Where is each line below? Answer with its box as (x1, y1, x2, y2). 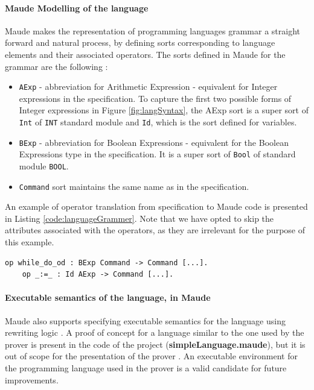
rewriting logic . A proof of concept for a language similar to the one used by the (5, 326, 304, 339)
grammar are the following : (5, 60, 108, 72)
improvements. (5, 373, 59, 386)
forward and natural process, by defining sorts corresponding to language (5, 36, 275, 49)
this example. (5, 236, 54, 248)
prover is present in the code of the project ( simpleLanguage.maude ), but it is (5, 338, 306, 350)
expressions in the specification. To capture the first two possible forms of (19, 92, 292, 104)
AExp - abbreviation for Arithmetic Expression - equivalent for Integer (19, 80, 278, 93)
